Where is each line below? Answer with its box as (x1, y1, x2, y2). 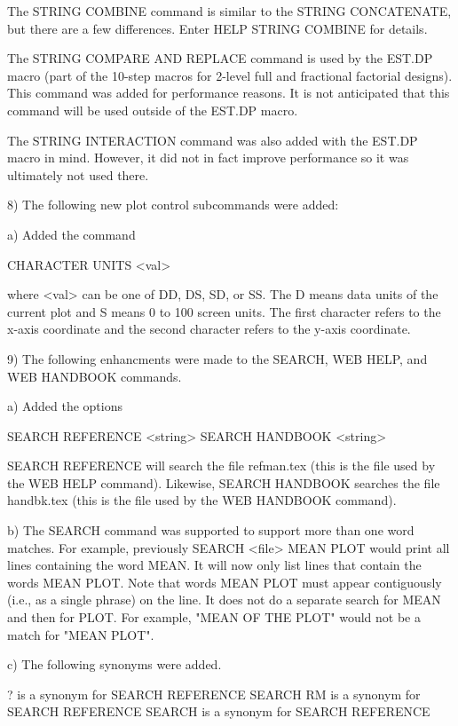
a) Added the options (7, 397, 122, 415)
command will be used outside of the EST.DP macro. (7, 100, 298, 119)
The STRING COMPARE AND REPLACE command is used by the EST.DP (7, 49, 433, 67)
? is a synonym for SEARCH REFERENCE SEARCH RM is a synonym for (7, 684, 421, 703)
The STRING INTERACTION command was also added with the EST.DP (7, 130, 418, 149)
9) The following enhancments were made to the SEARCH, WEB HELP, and (7, 349, 428, 367)
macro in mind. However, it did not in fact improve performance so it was (7, 148, 409, 167)
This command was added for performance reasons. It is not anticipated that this (7, 83, 450, 102)
